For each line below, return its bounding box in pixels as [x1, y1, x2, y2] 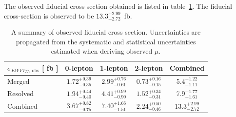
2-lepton [135, 63, 163, 73]
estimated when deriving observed [51, 46, 153, 56]
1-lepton [99, 63, 128, 73]
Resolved [7, 88, 34, 98]
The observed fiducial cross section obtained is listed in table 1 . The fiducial [4, 1, 232, 11]
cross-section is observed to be [4, 10, 94, 20]
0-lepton [65, 63, 93, 73]
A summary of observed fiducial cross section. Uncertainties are [11, 27, 201, 37]
